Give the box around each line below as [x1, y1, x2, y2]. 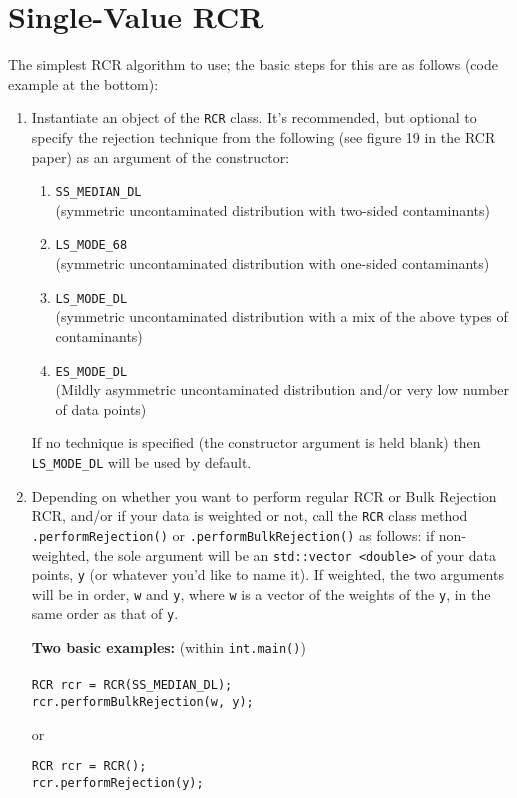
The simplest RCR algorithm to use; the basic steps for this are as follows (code [8, 54, 498, 75]
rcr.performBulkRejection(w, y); [31, 695, 254, 710]
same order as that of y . [31, 603, 179, 624]
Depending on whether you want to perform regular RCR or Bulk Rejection [31, 485, 497, 506]
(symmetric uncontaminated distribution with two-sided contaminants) [55, 199, 490, 220]
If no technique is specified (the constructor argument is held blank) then [31, 432, 481, 453]
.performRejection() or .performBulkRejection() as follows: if [31, 524, 435, 545]
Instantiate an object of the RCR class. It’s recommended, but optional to [31, 107, 477, 128]
